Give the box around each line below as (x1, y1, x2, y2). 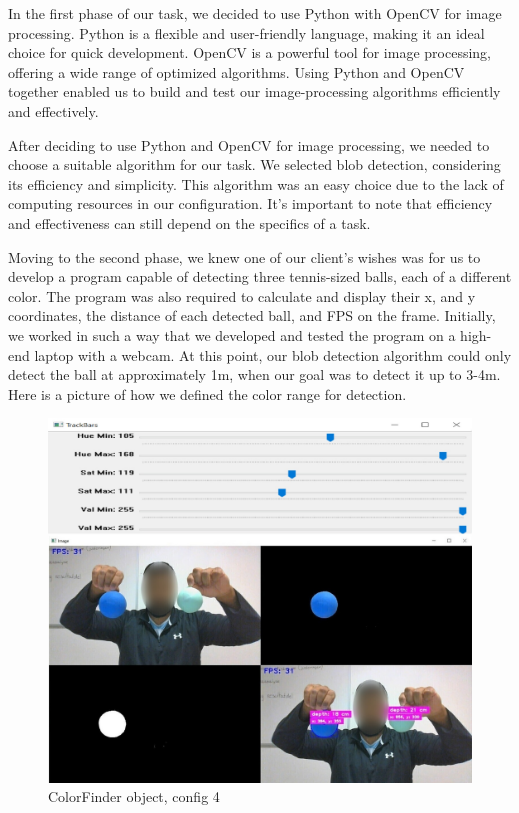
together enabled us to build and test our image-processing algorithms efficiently (8, 81, 501, 102)
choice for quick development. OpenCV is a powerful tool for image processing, (8, 42, 491, 63)
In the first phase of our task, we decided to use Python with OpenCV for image (8, 3, 502, 23)
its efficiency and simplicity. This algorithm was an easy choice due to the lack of (8, 173, 504, 194)
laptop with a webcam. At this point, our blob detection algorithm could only (34, 344, 512, 365)
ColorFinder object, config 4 (48, 786, 220, 807)
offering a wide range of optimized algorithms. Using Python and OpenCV (8, 61, 465, 82)
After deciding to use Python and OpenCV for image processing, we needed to (8, 134, 490, 155)
